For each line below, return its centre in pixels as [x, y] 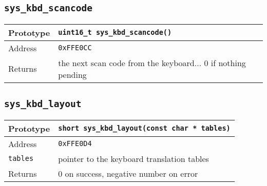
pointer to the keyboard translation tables [133, 158]
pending [72, 74]
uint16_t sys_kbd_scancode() [115, 33]
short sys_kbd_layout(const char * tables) [144, 128]
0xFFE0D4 [75, 144]
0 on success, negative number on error [128, 173]
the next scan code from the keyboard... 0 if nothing [152, 63]
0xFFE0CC [75, 48]
